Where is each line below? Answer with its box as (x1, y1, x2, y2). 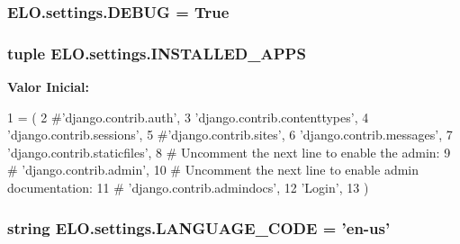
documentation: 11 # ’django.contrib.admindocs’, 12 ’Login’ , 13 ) (7, 178, 369, 197)
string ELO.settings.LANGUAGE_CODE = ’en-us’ (7, 216, 391, 239)
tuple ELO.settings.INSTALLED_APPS (7, 41, 306, 64)
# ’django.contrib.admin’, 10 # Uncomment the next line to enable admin (7, 160, 419, 179)
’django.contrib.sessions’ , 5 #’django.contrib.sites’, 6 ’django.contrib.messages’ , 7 (7, 125, 453, 144)
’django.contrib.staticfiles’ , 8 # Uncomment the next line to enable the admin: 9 (7, 142, 451, 161)
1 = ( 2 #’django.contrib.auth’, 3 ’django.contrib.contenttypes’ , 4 (7, 107, 369, 126)
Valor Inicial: (7, 77, 90, 96)
